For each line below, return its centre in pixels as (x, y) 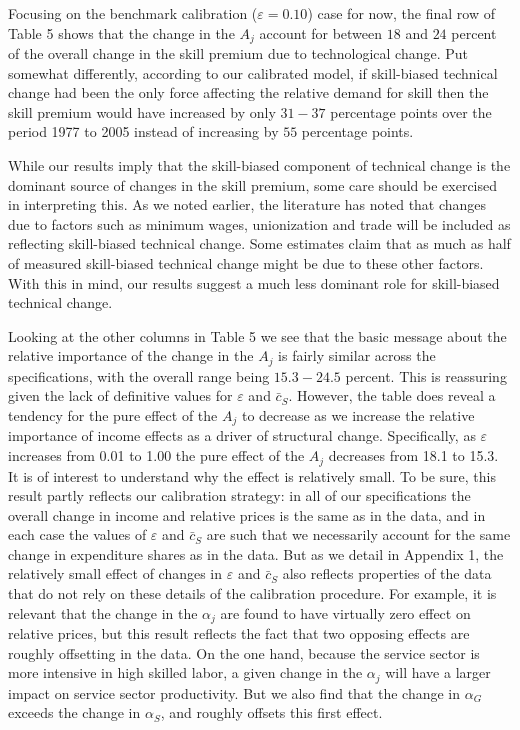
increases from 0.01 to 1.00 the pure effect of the (156, 455)
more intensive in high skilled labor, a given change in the (185, 672)
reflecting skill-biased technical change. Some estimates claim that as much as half (259, 243)
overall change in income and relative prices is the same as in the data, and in (247, 514)
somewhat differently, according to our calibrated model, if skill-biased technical (253, 72)
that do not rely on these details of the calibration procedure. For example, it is (252, 593)
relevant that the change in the (103, 612)
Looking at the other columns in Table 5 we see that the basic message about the (257, 335)
